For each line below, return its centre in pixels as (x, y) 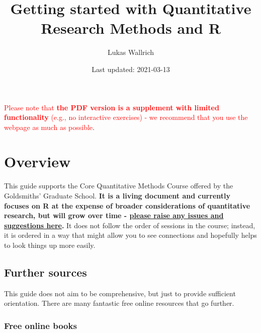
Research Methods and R (131, 28)
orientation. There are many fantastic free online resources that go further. (119, 303)
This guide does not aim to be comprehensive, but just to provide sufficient (120, 293)
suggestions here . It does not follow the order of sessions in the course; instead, (130, 225)
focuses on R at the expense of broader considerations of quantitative (127, 205)
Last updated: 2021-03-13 (131, 69)
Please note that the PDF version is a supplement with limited (112, 107)
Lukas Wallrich (131, 52)
